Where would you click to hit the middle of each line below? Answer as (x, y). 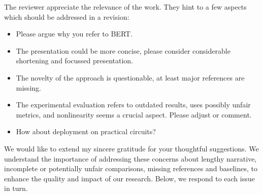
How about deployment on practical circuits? (86, 131)
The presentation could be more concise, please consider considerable (123, 50)
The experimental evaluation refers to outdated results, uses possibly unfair (133, 105)
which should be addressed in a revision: (67, 16)
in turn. (16, 188)
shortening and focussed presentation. (75, 61)
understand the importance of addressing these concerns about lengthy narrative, (130, 158)
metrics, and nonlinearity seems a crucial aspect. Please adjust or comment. (134, 114)
